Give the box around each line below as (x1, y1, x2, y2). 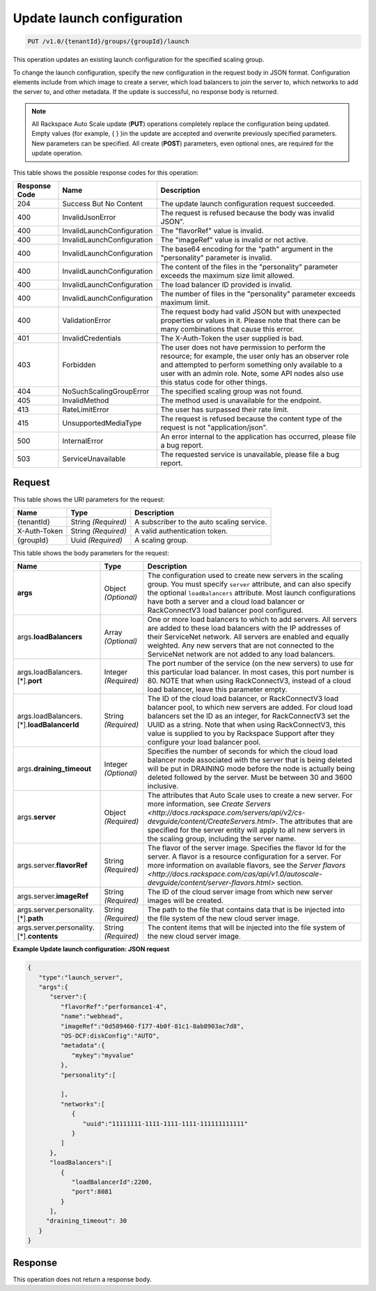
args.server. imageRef (17, 891, 89, 901)
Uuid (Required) (70, 535, 123, 545)
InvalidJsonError (62, 212, 116, 222)
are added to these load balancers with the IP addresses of (147, 623, 341, 633)
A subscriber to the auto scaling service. (134, 517, 267, 526)
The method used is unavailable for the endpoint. (160, 396, 322, 405)
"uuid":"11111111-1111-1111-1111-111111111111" (82, 1120, 249, 1127)
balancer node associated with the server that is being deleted (147, 756, 352, 765)
